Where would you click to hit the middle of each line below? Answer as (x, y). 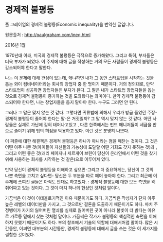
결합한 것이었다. (20, 234)
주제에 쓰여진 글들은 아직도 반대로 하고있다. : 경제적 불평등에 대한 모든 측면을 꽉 (80, 181)
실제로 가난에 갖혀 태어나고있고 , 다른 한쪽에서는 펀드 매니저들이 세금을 (85, 124)
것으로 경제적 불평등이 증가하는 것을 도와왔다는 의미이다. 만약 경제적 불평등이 (78, 96)
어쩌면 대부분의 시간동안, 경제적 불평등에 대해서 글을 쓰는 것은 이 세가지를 (89, 228)
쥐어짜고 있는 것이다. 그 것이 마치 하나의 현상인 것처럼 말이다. (63, 188)
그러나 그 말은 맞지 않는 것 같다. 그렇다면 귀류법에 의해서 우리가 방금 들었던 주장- (81, 112)
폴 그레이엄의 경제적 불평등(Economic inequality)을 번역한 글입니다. (70, 24)
